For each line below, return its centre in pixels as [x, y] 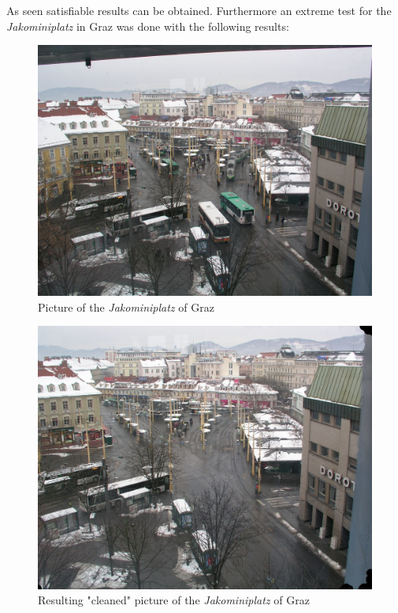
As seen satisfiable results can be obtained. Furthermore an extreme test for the [199, 10]
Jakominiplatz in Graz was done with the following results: [148, 26]
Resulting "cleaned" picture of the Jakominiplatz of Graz [174, 600]
